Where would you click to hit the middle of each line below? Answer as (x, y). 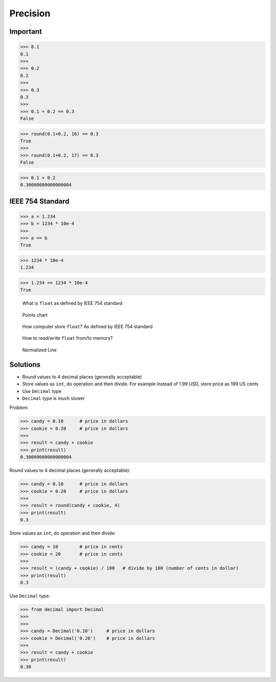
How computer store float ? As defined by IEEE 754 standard (87, 327)
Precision (30, 13)
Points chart (35, 315)
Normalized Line (40, 350)
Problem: (19, 408)
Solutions (25, 365)
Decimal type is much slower (54, 398)
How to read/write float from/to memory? (67, 338)
